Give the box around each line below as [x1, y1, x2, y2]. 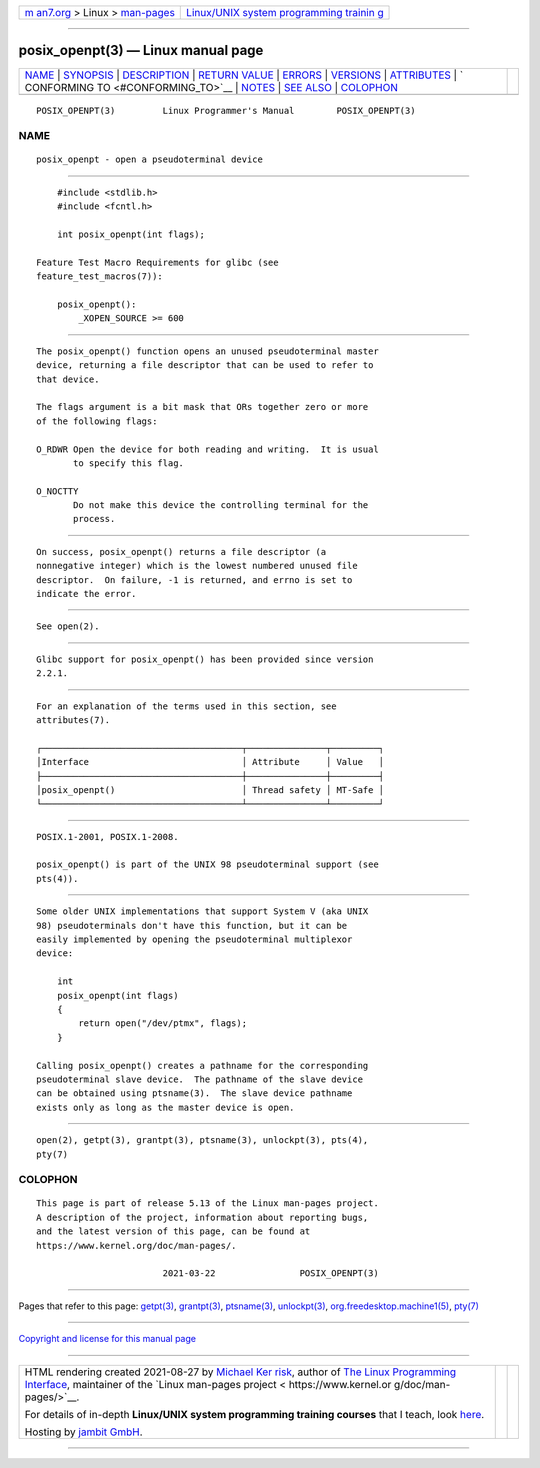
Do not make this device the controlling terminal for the [73, 500, 369, 511]
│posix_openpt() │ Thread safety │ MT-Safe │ [36, 784, 385, 795]
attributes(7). [36, 714, 111, 725]
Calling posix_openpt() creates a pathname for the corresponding [36, 1060, 369, 1071]
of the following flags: [36, 415, 158, 427]
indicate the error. [36, 588, 137, 600]
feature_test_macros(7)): [36, 271, 164, 282]
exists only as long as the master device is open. [36, 1101, 295, 1113]
